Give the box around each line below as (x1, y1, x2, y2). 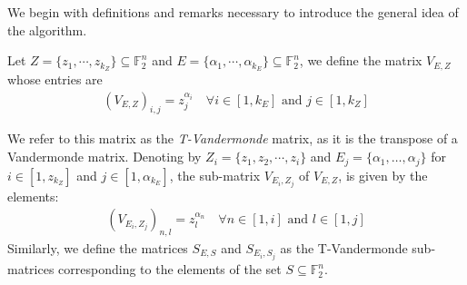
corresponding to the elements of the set (58, 260, 282, 279)
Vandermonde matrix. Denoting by (7, 147, 202, 166)
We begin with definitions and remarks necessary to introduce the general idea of (7, 3, 459, 21)
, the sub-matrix (169, 165, 261, 184)
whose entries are (7, 70, 103, 89)
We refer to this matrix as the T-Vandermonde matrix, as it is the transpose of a (7, 129, 458, 148)
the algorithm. (7, 20, 87, 39)
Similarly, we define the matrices (7, 239, 188, 258)
